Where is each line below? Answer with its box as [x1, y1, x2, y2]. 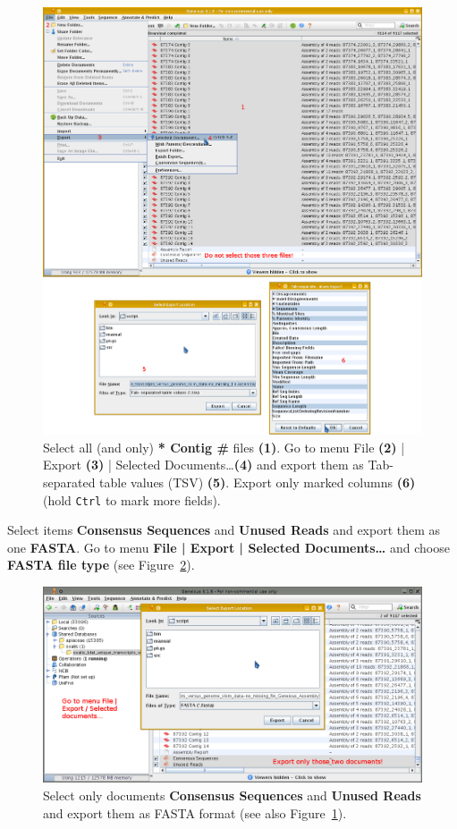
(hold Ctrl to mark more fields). [43, 490, 221, 509]
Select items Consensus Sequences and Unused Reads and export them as [7, 520, 441, 539]
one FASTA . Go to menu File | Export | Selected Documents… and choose [7, 537, 450, 556]
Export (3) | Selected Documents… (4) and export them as [43, 455, 364, 474]
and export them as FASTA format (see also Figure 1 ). [43, 803, 347, 822]
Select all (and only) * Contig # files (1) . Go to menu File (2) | [43, 437, 405, 456]
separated [43, 473, 96, 491]
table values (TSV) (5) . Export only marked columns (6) [99, 473, 416, 491]
